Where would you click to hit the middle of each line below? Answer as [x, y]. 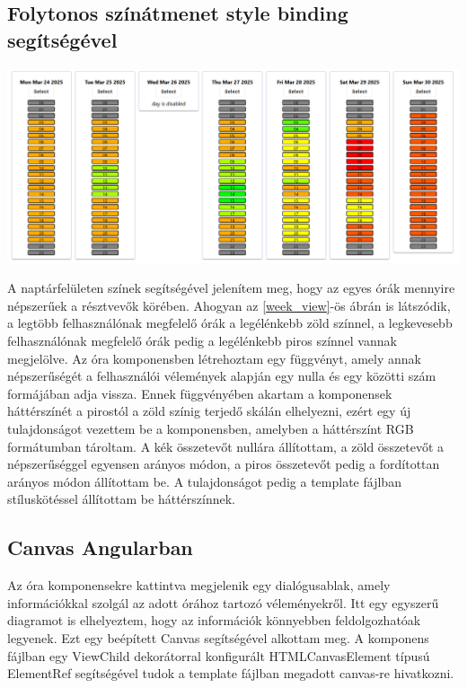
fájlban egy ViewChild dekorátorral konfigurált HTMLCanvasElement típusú [219, 655]
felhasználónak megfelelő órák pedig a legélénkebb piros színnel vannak [202, 341]
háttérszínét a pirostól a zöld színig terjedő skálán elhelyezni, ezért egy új [209, 411]
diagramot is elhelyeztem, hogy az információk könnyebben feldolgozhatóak [214, 620]
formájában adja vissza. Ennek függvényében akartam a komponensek [200, 393]
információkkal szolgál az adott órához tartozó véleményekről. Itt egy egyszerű [223, 602]
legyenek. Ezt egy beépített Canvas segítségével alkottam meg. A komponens [218, 637]
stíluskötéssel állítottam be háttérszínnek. [121, 499]
